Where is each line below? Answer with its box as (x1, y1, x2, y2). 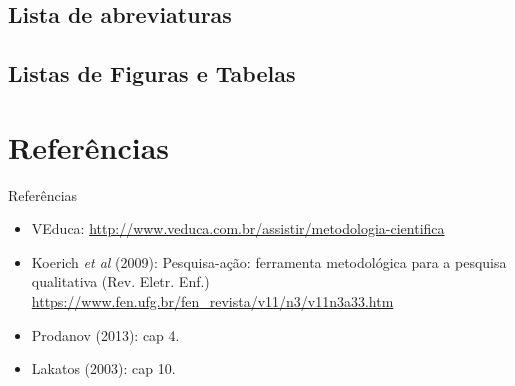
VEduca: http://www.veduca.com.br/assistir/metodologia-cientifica (31, 218, 445, 239)
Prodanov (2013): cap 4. (31, 324, 180, 345)
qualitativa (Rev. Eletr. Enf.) (31, 271, 210, 292)
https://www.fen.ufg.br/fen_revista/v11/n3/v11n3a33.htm (31, 291, 394, 312)
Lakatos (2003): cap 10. (31, 358, 176, 379)
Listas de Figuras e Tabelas (8, 58, 296, 89)
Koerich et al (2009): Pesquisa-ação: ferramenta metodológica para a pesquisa (31, 251, 507, 272)
